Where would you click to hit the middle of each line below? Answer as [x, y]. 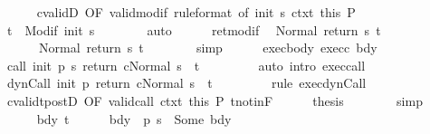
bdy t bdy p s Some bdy [134, 118]
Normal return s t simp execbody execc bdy [208, 48]
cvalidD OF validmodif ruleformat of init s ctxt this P [196, 12]
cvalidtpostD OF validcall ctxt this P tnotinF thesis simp [215, 100]
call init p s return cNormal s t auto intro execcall [186, 65]
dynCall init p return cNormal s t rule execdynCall [186, 83]
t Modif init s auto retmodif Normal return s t [194, 29]
